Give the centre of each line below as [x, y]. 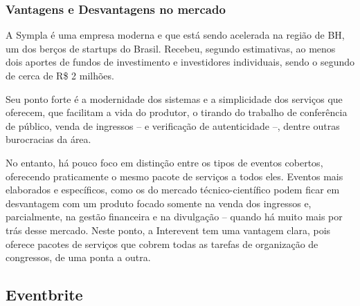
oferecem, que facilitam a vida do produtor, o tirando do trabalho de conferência [177, 112]
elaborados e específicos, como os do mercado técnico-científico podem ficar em [173, 190]
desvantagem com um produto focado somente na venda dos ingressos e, [159, 203]
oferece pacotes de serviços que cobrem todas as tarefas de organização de [162, 243]
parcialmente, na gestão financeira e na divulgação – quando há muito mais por [174, 217]
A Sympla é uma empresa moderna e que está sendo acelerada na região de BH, [175, 35]
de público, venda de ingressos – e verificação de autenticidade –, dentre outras [173, 125]
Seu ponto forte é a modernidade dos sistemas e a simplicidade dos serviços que [174, 98]
